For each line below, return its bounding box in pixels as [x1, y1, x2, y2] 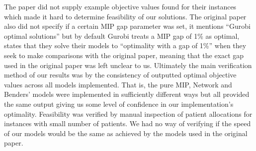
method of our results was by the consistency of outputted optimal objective [4, 70, 237, 80]
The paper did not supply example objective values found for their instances [4, 1, 237, 11]
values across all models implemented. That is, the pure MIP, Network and [4, 79, 232, 89]
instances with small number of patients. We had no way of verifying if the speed [4, 118, 251, 129]
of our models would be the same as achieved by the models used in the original [4, 128, 248, 138]
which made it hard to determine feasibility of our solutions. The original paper [4, 11, 247, 21]
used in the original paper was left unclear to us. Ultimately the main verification [4, 60, 252, 70]
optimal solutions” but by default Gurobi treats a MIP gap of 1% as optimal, [4, 30, 240, 41]
